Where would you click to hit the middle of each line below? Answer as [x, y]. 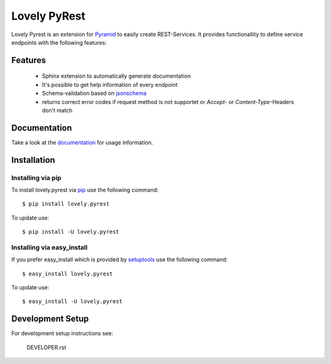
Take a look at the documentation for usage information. [82, 142]
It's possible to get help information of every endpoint [110, 84]
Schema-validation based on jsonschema [94, 93]
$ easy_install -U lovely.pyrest [72, 302]
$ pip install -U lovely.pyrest [71, 232]
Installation [33, 160]
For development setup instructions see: [62, 333]
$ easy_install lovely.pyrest [68, 273]
